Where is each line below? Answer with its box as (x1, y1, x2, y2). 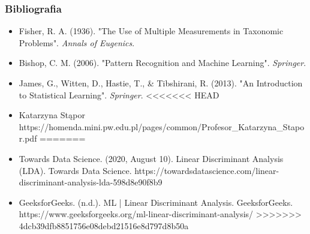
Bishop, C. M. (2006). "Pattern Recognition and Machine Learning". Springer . (19, 56, 306, 69)
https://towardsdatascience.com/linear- (134, 164, 279, 176)
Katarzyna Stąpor (19, 109, 85, 121)
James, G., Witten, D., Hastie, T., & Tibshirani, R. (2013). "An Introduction (19, 77, 303, 89)
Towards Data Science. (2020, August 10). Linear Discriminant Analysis (19, 152, 284, 164)
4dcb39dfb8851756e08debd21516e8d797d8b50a (19, 219, 189, 232)
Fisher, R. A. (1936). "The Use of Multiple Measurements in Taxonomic (19, 25, 284, 37)
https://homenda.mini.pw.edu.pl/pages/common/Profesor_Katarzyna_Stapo (19, 120, 305, 133)
